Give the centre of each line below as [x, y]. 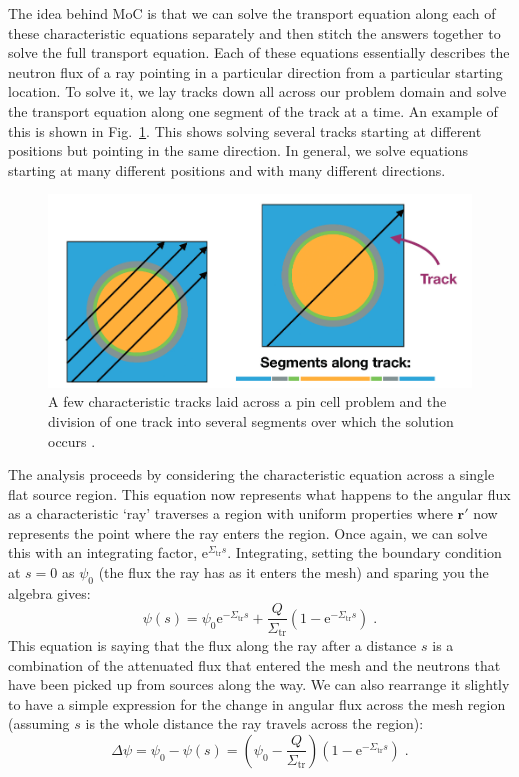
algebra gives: [49, 592]
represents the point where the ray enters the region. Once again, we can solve [248, 532]
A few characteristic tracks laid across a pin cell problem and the [247, 401]
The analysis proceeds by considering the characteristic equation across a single [251, 474]
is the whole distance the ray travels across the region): [254, 723]
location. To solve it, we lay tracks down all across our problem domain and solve [257, 91]
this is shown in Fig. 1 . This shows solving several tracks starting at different [245, 130]
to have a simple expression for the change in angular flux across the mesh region [257, 703]
